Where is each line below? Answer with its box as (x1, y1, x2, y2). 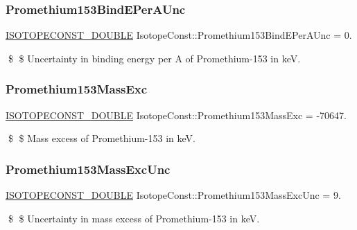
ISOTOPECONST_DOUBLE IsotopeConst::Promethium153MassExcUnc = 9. (6, 188, 341, 202)
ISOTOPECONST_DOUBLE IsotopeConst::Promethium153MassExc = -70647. (6, 107, 347, 122)
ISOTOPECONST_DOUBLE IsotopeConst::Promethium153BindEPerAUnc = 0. (6, 28, 352, 42)
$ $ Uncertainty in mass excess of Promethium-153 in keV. (8, 211, 260, 225)
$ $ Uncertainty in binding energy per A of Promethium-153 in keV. (8, 51, 301, 65)
